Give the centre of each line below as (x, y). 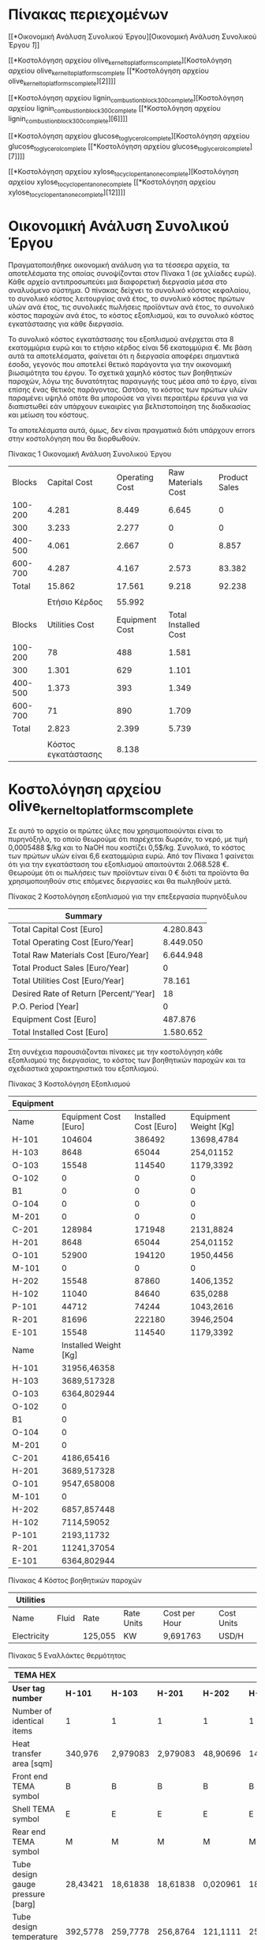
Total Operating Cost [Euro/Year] (73, 942)
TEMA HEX (35, 1675)
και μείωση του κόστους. (49, 415)
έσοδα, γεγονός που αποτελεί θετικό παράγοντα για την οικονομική (120, 364)
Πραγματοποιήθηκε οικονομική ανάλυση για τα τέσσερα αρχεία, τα (119, 265)
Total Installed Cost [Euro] (60, 1033)
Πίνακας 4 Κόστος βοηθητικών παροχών (75, 1581)
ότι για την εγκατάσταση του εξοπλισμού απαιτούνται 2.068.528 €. (119, 865)
